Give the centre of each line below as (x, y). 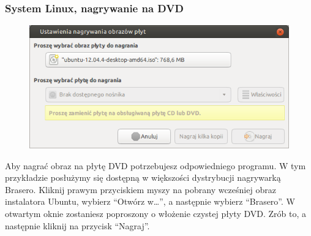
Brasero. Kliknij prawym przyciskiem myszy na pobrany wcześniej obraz (141, 189)
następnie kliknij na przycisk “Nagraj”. (77, 225)
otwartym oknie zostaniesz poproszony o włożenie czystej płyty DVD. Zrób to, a (155, 213)
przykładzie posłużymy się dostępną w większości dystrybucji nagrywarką (143, 177)
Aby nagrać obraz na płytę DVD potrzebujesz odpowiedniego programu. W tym (155, 165)
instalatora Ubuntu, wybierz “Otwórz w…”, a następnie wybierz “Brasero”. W (150, 201)
